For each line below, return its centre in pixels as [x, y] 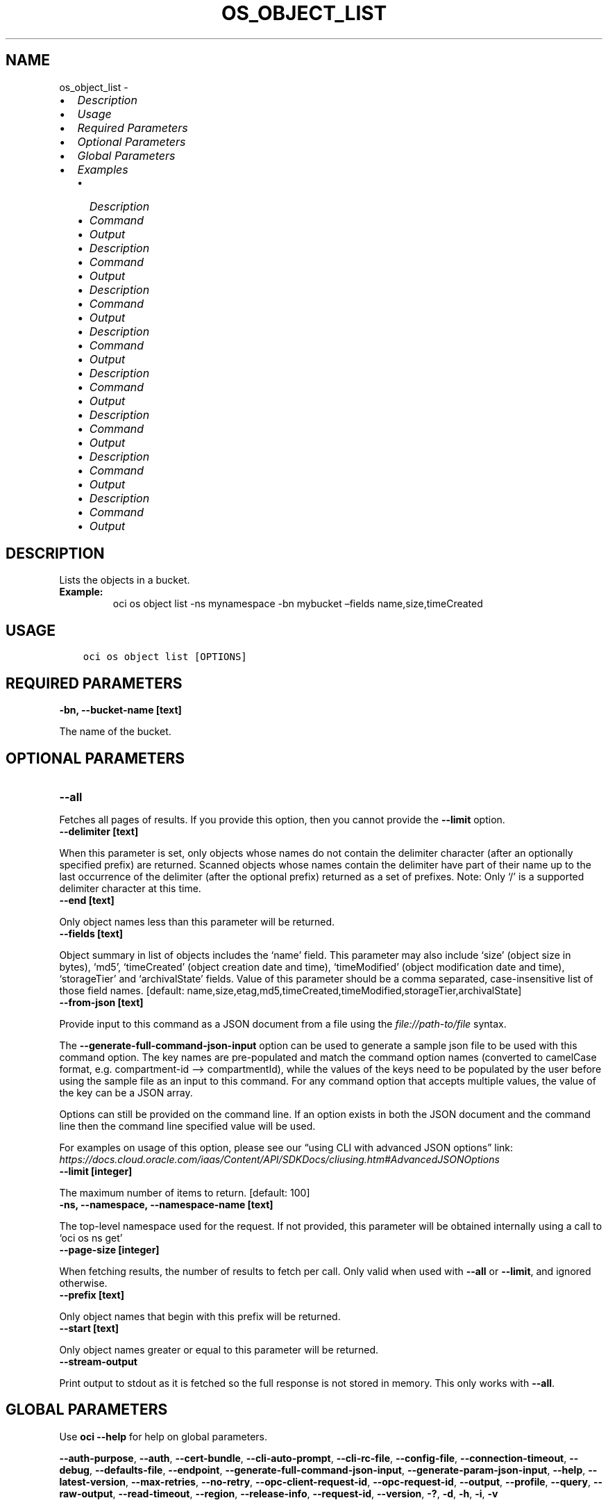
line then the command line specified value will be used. [187, 1126]
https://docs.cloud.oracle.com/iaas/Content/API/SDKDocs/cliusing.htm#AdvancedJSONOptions [279, 1159]
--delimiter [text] [99, 831]
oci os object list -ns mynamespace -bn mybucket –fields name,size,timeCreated [298, 604]
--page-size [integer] [109, 1249]
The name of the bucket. [115, 732]
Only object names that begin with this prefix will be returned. [200, 1316]
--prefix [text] [92, 1294]
